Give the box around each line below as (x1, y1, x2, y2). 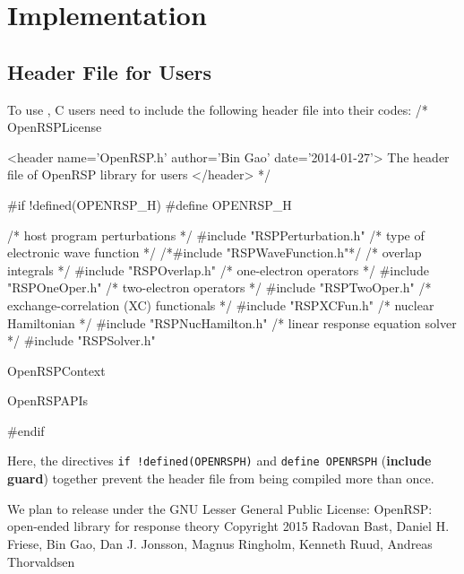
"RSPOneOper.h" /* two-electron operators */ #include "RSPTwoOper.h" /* (7, 278, 432, 297)
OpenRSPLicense (7, 117, 102, 136)
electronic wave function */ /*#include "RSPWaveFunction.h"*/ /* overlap (7, 243, 422, 262)
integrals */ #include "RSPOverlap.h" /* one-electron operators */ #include (7, 260, 429, 279)
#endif (7, 421, 45, 439)
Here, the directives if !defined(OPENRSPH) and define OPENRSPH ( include (7, 451, 432, 470)
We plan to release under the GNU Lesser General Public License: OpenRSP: (7, 499, 433, 517)
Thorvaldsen (7, 552, 75, 570)
